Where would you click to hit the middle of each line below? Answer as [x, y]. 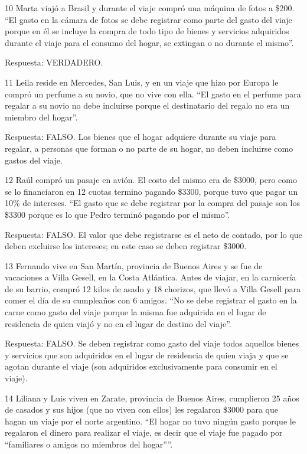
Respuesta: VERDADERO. [54, 62]
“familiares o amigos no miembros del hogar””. [89, 444]
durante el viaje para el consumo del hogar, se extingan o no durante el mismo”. [149, 42]
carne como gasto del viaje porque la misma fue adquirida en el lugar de [135, 312]
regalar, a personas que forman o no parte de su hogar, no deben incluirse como [149, 148]
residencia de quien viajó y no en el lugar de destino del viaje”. [118, 323]
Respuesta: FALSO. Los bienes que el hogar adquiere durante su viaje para [141, 137]
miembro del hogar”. [41, 117]
